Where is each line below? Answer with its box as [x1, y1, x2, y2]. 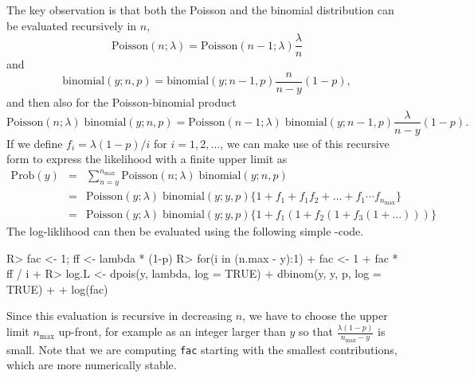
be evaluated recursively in [6, 17, 137, 33]
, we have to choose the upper [242, 307, 388, 324]
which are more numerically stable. [6, 357, 177, 373]
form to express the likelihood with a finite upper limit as [6, 150, 288, 167]
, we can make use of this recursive [220, 134, 390, 151]
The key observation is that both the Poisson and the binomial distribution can [6, 2, 394, 18]
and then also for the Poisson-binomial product [6, 93, 237, 110]
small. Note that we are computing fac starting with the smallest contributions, [6, 341, 398, 357]
